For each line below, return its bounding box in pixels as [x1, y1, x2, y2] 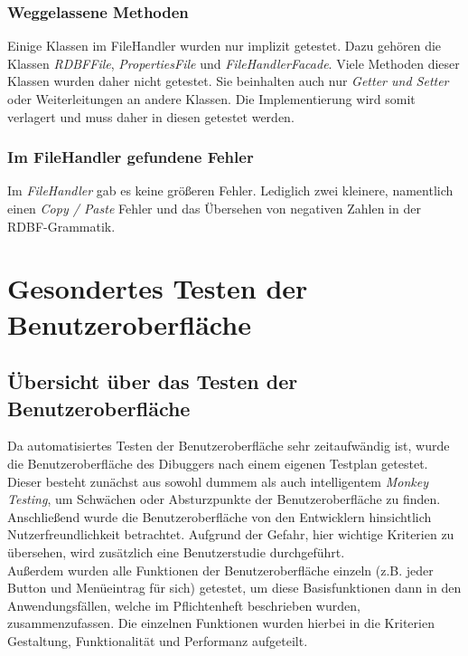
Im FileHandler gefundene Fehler [7, 146, 254, 168]
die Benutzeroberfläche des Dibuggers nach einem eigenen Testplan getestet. [7, 453, 428, 472]
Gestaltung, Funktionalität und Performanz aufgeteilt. [7, 631, 308, 650]
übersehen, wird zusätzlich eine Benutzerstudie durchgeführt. [7, 542, 345, 561]
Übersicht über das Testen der [7, 367, 298, 395]
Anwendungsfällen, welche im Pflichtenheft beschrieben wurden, [7, 595, 360, 614]
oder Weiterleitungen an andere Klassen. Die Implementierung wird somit [7, 90, 416, 108]
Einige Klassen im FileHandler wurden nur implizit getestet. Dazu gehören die [7, 36, 442, 55]
